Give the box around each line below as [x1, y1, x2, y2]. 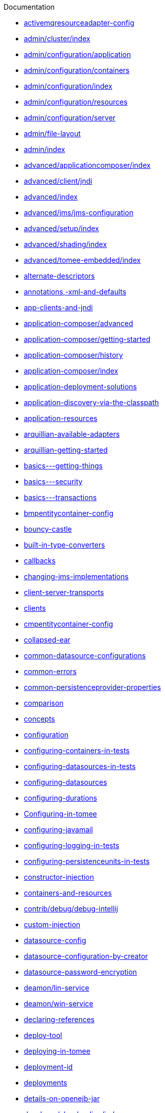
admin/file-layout [24, 129, 81, 138]
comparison [24, 699, 64, 707]
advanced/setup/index [24, 224, 99, 233]
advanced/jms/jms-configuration [24, 208, 134, 217]
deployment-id [24, 1062, 73, 1071]
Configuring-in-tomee [24, 809, 97, 818]
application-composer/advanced [24, 319, 134, 328]
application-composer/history [24, 351, 123, 359]
